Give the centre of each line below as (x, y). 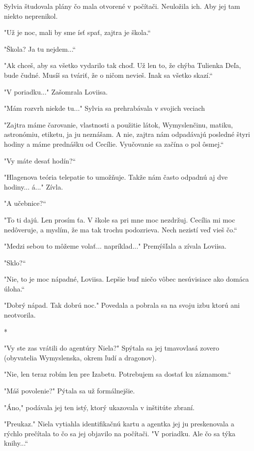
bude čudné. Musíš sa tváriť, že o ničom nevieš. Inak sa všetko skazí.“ (108, 75)
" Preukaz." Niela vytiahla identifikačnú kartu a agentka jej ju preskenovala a (119, 424)
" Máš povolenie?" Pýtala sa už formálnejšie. (70, 391)
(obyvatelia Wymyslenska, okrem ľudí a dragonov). (80, 357)
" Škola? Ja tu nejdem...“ (40, 48)
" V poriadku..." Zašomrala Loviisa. (56, 91)
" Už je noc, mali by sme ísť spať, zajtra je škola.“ (77, 32)
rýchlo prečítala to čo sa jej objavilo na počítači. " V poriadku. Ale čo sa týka (120, 433)
